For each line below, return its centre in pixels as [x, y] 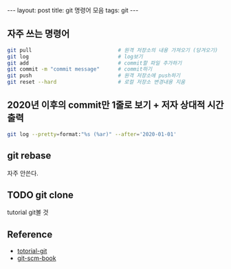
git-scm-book [36, 258]
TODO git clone [40, 195]
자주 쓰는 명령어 [38, 34]
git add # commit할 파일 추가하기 [95, 63]
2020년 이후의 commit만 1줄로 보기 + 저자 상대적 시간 [115, 105]
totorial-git [32, 251]
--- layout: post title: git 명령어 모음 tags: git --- [73, 10]
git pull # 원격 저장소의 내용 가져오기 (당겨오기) [113, 50]
